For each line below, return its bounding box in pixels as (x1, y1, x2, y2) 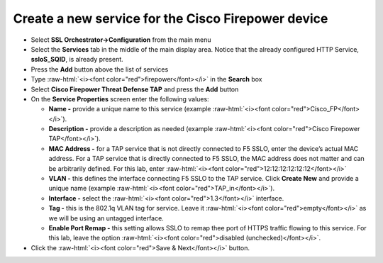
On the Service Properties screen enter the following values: (30, 94, 209, 103)
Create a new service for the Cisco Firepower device (13, 11, 328, 26)
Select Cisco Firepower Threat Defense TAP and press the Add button (30, 85, 239, 94)
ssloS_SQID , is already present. (30, 55, 123, 64)
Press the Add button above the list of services (30, 65, 169, 74)
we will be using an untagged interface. (48, 213, 165, 223)
